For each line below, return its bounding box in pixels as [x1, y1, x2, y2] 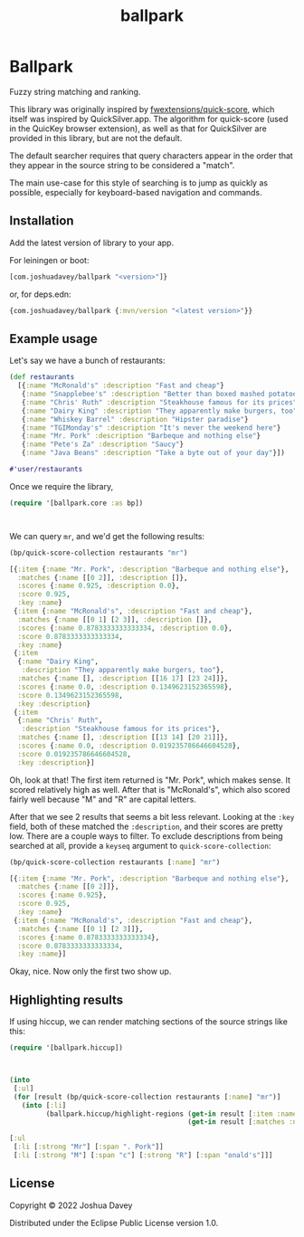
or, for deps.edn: [9, 289, 71, 300]
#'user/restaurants [9, 465, 83, 474]
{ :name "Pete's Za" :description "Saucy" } [21, 440, 184, 449]
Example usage [9, 331, 98, 347]
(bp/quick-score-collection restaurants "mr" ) [9, 548, 188, 557]
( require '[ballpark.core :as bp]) [9, 499, 144, 508]
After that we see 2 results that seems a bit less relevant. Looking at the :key [9, 811, 295, 822]
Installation [9, 214, 74, 229]
